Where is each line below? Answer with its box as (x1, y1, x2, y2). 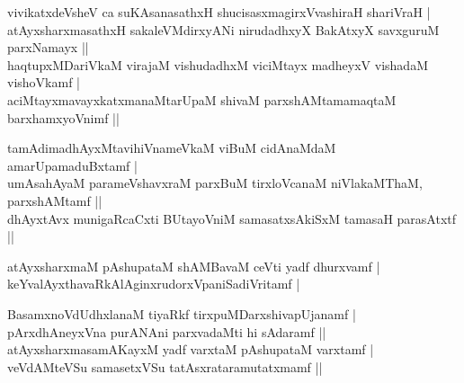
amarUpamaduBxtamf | (7, 156, 138, 174)
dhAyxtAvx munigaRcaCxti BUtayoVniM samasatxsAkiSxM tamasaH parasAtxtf (7, 209, 457, 227)
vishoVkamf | (7, 73, 80, 92)
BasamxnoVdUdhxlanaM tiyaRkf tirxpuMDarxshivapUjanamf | (7, 304, 356, 323)
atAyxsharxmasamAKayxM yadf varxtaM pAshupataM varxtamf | (7, 340, 374, 359)
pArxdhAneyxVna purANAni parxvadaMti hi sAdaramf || (7, 322, 326, 341)
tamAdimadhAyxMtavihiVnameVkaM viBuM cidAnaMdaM (7, 138, 336, 157)
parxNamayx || (7, 38, 89, 57)
